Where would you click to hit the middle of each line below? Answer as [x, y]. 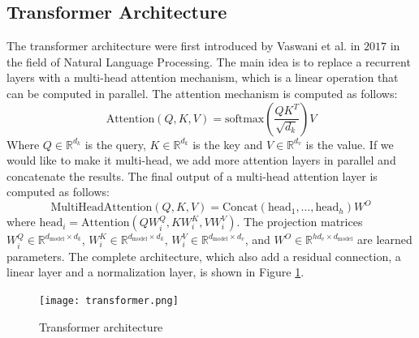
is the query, [115, 144]
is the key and [228, 144]
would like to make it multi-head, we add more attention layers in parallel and [201, 160]
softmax [244, 119]
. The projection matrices [300, 222]
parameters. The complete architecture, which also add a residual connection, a [204, 256]
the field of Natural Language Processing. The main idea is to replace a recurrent [209, 61]
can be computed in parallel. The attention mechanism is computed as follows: [202, 93]
